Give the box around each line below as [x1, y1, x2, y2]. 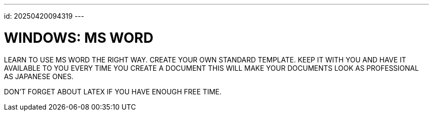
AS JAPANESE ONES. [4, 72, 74, 81]
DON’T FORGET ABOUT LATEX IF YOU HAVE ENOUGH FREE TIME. [4, 87, 222, 96]
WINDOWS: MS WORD [4, 29, 154, 46]
